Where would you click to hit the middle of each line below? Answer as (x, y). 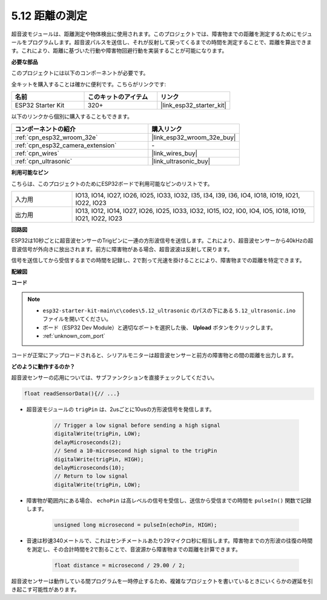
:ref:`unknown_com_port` (74, 335)
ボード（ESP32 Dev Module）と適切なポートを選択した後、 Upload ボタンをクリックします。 (159, 328)
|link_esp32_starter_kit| (193, 105)
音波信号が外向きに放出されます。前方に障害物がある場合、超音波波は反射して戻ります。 (122, 249)
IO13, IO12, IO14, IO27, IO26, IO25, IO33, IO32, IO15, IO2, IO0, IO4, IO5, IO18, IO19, (191, 211)
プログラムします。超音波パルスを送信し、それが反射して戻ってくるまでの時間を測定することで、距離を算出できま (169, 42)
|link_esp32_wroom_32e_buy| (194, 137)
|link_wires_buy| (175, 153)
